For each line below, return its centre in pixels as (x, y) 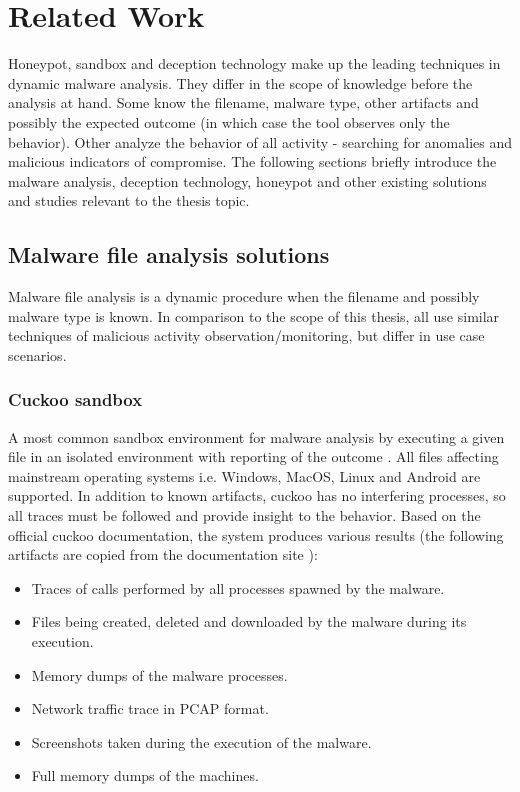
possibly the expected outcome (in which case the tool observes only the (229, 121)
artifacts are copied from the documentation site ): (163, 554)
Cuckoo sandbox (75, 399)
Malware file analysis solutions (169, 254)
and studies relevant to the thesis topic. (129, 200)
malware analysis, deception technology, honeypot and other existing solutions (247, 180)
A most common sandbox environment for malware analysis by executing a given (256, 436)
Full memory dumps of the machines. (145, 775)
